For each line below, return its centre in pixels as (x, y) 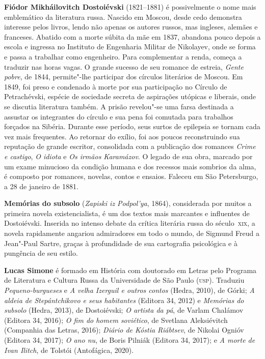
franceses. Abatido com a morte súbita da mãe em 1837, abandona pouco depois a (132, 36)
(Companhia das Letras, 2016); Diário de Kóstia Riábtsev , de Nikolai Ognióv (124, 330)
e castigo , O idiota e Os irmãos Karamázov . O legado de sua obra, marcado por (128, 156)
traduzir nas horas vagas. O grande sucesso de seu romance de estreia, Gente (124, 66)
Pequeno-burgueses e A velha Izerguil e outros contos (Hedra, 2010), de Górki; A (129, 290)
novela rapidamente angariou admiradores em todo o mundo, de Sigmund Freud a (132, 233)
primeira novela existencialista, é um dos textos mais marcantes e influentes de (127, 213)
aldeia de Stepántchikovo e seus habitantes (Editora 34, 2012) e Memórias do (124, 300)
